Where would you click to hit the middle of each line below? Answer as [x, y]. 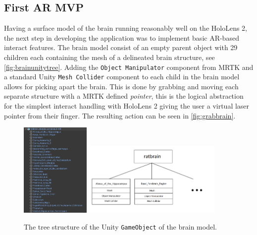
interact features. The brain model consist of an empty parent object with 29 [121, 47]
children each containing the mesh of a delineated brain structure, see [109, 57]
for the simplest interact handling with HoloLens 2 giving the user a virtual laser [127, 106]
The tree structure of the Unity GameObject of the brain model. [120, 226]
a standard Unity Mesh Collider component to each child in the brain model [122, 77]
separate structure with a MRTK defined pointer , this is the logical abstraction [124, 96]
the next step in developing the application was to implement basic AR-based [122, 37]
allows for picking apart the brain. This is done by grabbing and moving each [121, 86]
